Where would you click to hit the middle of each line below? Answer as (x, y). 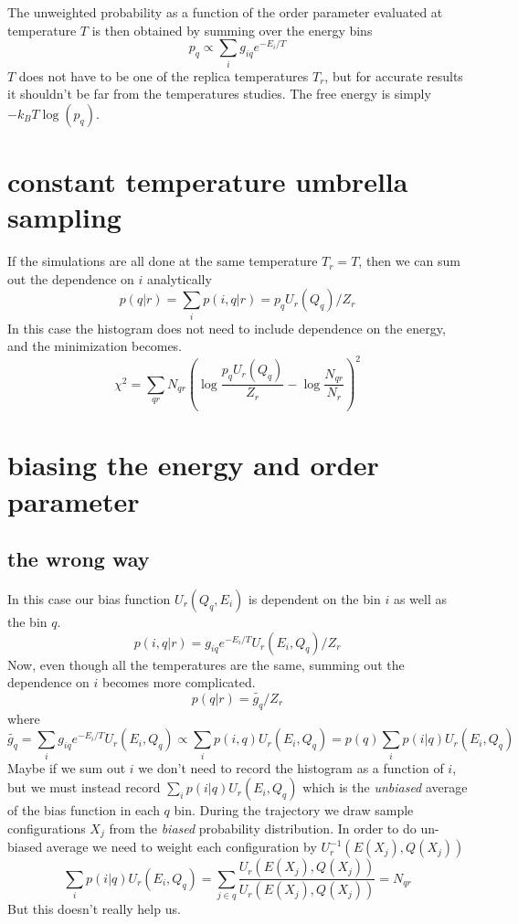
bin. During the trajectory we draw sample (294, 810)
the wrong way (79, 559)
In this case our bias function (89, 599)
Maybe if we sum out (67, 767)
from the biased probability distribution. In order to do (263, 828)
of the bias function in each (84, 810)
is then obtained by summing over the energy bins (232, 30)
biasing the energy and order (193, 465)
